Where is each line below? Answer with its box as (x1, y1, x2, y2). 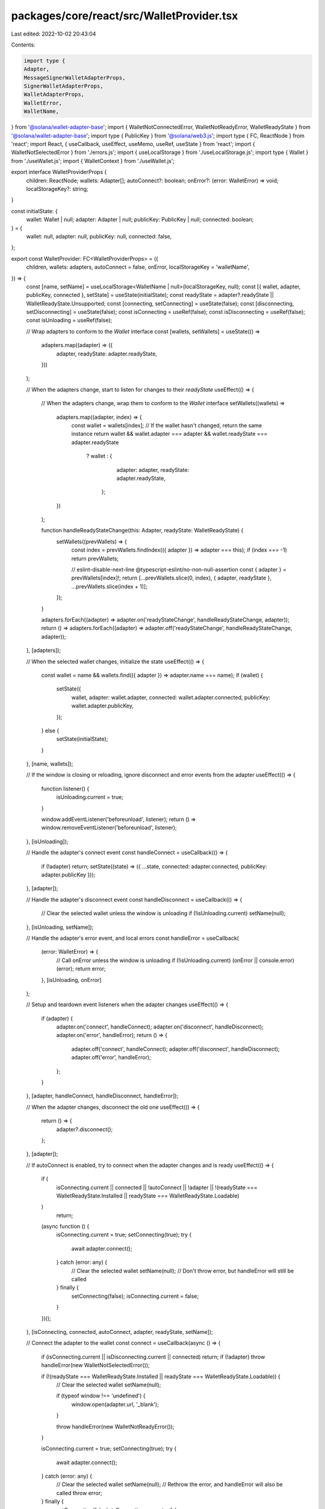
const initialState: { (11, 207, 58, 214)
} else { (41, 727, 60, 734)
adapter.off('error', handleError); (71, 1054, 152, 1061)
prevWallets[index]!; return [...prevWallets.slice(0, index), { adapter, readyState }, (71, 574, 272, 582)
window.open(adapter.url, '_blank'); (71, 1400, 159, 1408)
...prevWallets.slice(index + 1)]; (71, 582, 147, 590)
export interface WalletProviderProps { (11, 168, 107, 176)
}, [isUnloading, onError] (41, 976, 102, 983)
